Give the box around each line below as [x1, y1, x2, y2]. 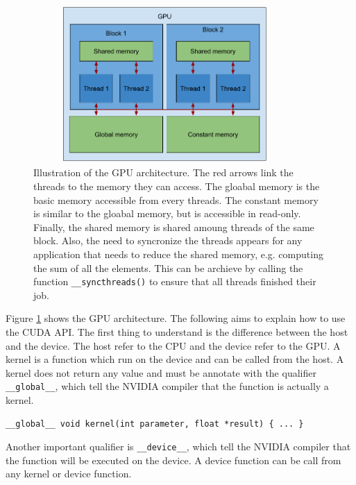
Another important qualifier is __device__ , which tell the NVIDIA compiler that [6, 439, 351, 454]
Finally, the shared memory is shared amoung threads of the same [33, 219, 314, 234]
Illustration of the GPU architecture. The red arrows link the [33, 165, 294, 180]
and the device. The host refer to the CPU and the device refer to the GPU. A [6, 338, 341, 352]
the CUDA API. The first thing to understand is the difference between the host [6, 324, 348, 339]
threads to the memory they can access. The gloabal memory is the [33, 178, 320, 193]
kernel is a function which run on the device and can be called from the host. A [6, 352, 344, 366]
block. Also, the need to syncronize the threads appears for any [33, 233, 303, 248]
